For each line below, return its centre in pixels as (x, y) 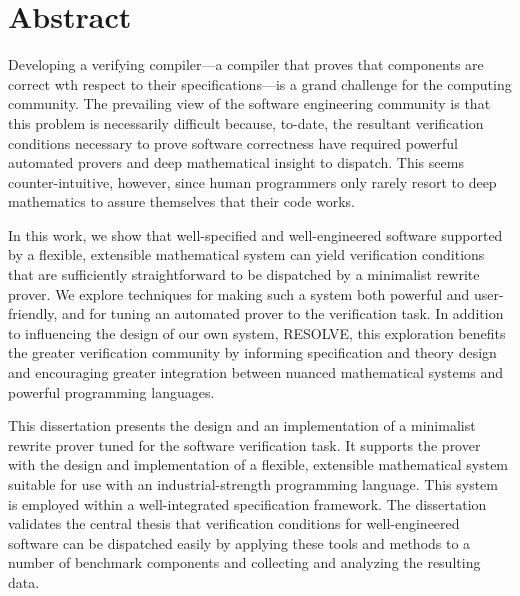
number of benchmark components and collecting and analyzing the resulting (244, 562)
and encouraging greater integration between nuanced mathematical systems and (256, 372)
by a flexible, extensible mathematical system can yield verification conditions (246, 254)
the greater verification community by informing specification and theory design (252, 352)
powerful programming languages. (111, 391)
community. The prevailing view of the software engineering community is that (249, 103)
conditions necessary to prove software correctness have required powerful (233, 142)
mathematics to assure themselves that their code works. (182, 201)
